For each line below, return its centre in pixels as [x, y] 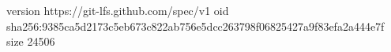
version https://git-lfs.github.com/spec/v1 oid [118, 10]
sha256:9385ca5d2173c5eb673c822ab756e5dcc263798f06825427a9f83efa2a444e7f [195, 26]
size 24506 [31, 41]
